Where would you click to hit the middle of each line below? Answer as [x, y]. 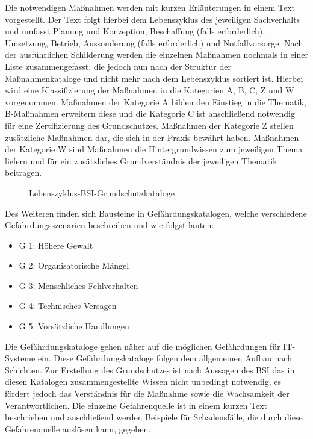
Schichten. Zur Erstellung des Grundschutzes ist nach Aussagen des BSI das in [150, 369]
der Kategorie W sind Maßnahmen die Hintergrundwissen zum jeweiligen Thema [154, 149]
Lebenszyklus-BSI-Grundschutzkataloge [102, 192]
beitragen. [23, 173]
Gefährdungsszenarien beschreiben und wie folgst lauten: [110, 225]
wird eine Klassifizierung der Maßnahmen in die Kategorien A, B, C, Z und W [150, 90]
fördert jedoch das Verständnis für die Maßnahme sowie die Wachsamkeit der [147, 394]
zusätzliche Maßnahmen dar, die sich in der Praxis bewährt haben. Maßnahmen [152, 137]
